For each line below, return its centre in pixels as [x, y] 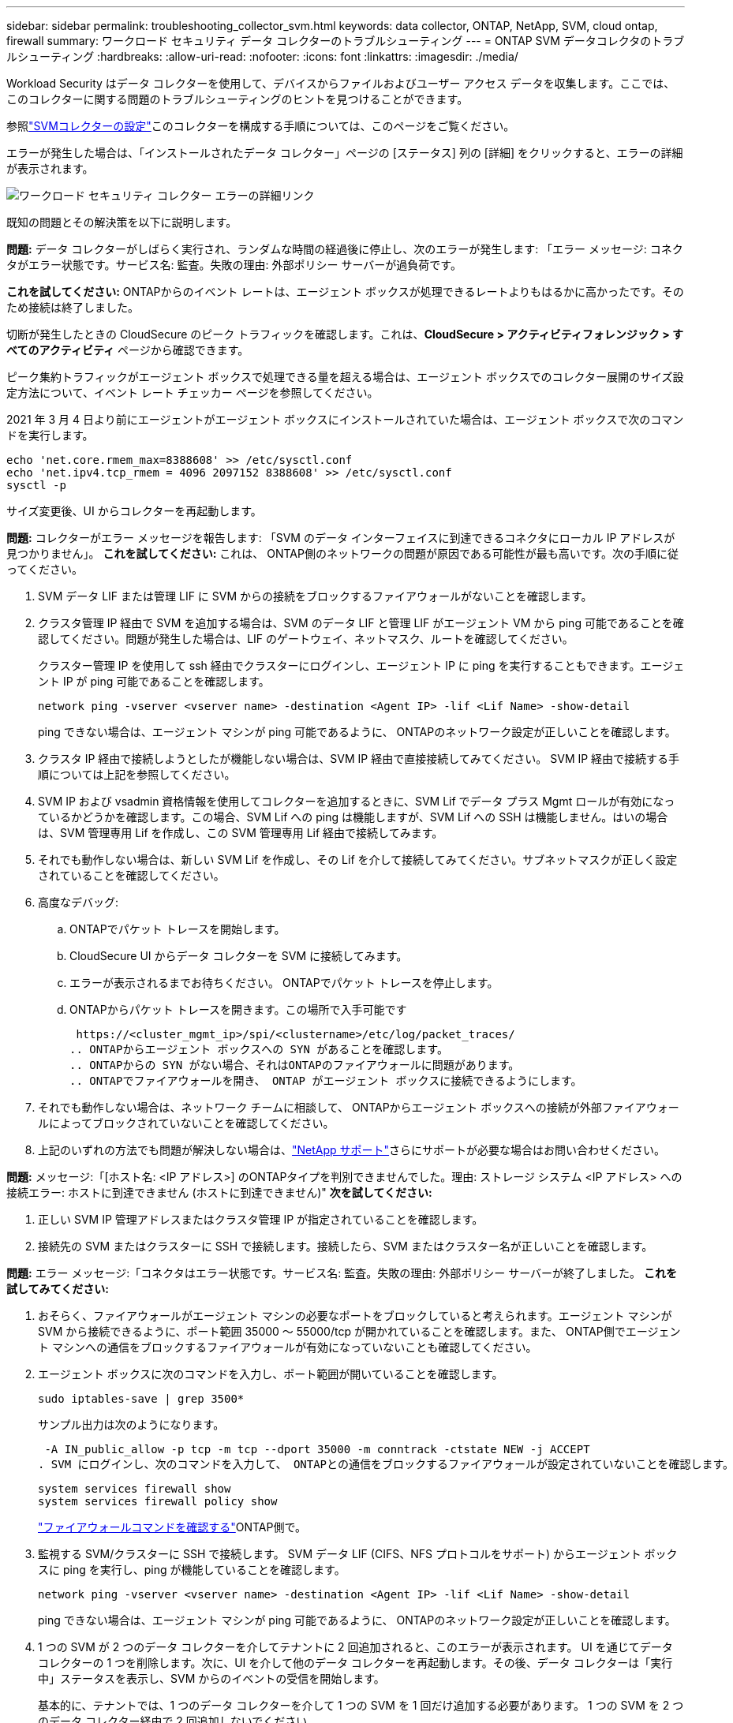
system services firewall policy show [158, 1501]
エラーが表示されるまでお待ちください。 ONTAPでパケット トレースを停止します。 [284, 983]
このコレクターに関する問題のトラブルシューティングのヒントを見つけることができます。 [237, 99]
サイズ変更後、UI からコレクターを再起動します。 [134, 511]
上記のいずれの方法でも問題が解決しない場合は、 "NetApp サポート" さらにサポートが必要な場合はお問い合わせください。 [352, 1150]
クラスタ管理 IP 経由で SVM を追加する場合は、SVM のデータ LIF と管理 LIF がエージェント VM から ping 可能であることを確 [361, 623]
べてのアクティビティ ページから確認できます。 [128, 350]
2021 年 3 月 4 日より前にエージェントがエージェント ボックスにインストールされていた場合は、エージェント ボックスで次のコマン [345, 419]
